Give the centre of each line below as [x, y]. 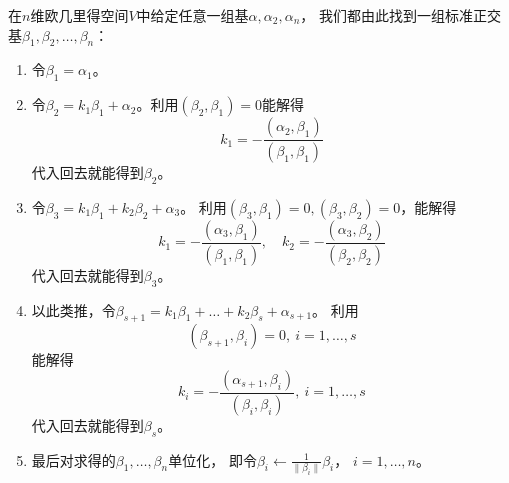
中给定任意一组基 [192, 15]
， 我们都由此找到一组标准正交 [400, 15]
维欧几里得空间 [79, 15]
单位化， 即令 [212, 459]
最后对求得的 [73, 459]
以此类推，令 [73, 309]
